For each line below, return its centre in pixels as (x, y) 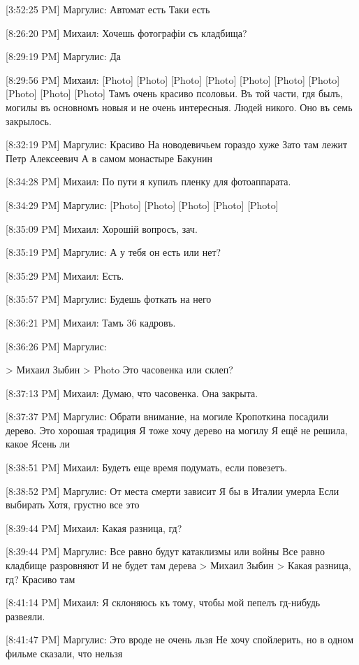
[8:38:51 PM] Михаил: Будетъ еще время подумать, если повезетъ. (147, 467)
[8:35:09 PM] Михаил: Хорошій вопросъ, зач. (102, 228)
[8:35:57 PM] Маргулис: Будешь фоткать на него (109, 299)
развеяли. (25, 616)
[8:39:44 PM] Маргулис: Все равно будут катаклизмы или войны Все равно (166, 551)
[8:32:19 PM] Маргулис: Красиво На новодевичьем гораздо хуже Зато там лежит (177, 144)
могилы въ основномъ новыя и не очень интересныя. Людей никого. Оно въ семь (179, 107)
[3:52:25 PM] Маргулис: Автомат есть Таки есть (108, 9)
